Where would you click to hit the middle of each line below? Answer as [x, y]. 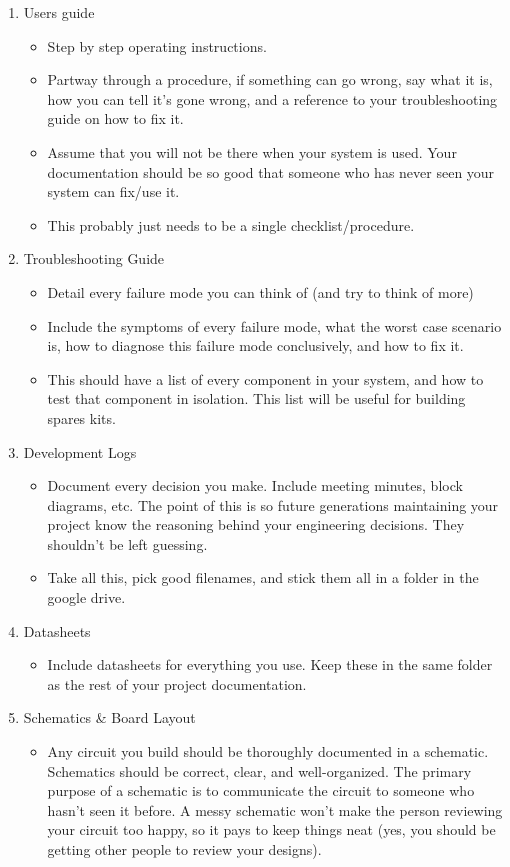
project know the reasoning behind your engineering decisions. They [256, 524]
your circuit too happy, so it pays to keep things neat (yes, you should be [271, 829]
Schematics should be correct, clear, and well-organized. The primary [259, 770]
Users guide [59, 12]
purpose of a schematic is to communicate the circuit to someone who [261, 790]
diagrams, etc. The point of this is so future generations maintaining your [273, 504]
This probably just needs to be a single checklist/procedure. [231, 224]
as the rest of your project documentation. [177, 683]
